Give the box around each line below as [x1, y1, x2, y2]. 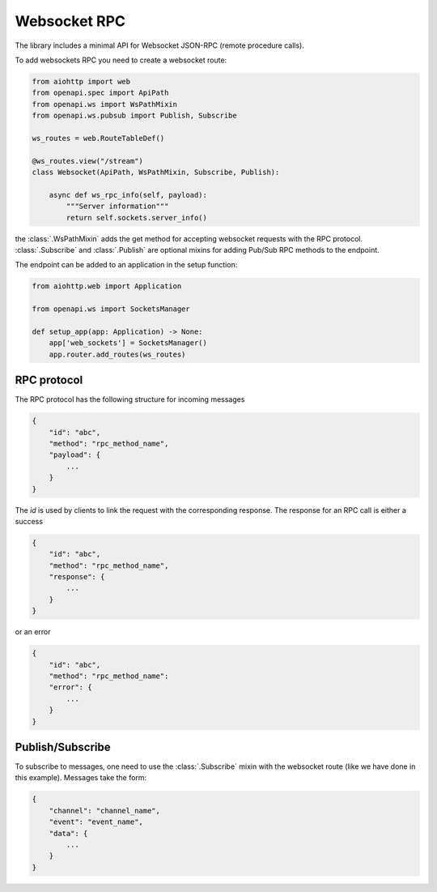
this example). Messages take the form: [15, 773, 147, 783]
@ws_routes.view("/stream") [32, 156, 143, 165]
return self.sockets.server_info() [66, 213, 208, 222]
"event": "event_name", [49, 817, 143, 826]
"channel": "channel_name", [49, 806, 161, 815]
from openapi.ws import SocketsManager [32, 305, 190, 314]
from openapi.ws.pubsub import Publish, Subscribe [32, 111, 238, 121]
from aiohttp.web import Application [32, 282, 182, 291]
